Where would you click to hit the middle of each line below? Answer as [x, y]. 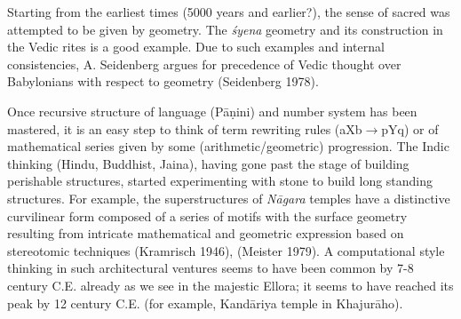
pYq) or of [410, 128]
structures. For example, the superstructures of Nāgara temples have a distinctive [229, 198]
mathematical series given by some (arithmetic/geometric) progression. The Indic [228, 146]
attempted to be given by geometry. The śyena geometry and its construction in [225, 29]
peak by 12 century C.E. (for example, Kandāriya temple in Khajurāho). [205, 303]
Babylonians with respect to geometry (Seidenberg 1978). [163, 81]
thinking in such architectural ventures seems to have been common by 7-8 [211, 268]
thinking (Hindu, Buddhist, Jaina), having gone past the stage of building [208, 163]
